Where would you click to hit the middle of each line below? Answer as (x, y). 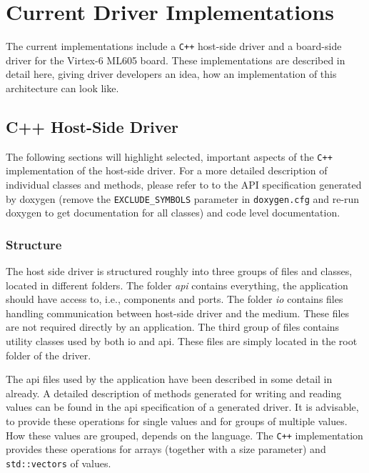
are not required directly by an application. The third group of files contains (173, 327)
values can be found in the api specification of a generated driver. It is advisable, (182, 407)
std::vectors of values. (59, 463)
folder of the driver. (49, 355)
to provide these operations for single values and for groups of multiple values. (177, 421)
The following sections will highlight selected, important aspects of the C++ (169, 156)
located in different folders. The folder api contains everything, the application (177, 285)
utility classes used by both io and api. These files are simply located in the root (182, 341)
